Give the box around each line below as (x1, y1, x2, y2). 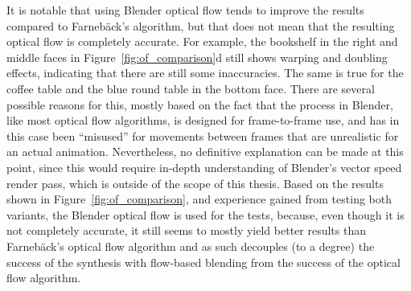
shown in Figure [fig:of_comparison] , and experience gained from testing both (6, 191, 392, 207)
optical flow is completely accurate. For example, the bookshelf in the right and (6, 33, 398, 50)
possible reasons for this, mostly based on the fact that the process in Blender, (6, 96, 393, 113)
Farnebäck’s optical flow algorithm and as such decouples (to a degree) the (6, 237, 375, 254)
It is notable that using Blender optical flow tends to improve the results (6, 2, 364, 18)
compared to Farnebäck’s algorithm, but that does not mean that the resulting (6, 17, 395, 34)
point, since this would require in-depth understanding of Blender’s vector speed (6, 158, 402, 175)
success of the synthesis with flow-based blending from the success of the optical (6, 253, 401, 270)
